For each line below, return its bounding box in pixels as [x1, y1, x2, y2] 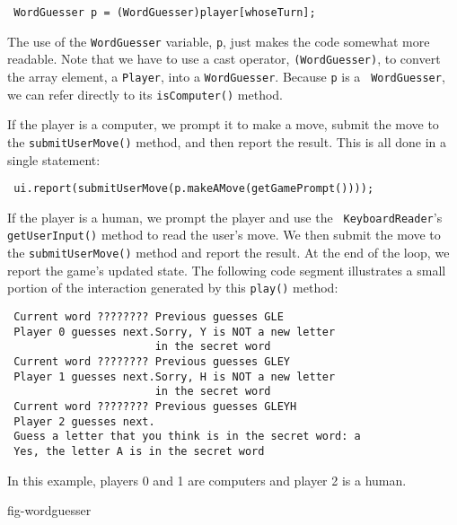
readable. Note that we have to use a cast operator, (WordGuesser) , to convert [7, 49, 441, 68]
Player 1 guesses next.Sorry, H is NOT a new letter [13, 370, 336, 383]
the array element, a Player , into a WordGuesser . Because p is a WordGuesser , [7, 66, 445, 85]
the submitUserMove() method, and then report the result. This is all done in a [7, 132, 447, 151]
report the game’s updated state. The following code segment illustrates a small [7, 260, 446, 279]
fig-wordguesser [7, 501, 92, 520]
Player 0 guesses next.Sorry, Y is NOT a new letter [13, 325, 336, 338]
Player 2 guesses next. [13, 415, 155, 428]
